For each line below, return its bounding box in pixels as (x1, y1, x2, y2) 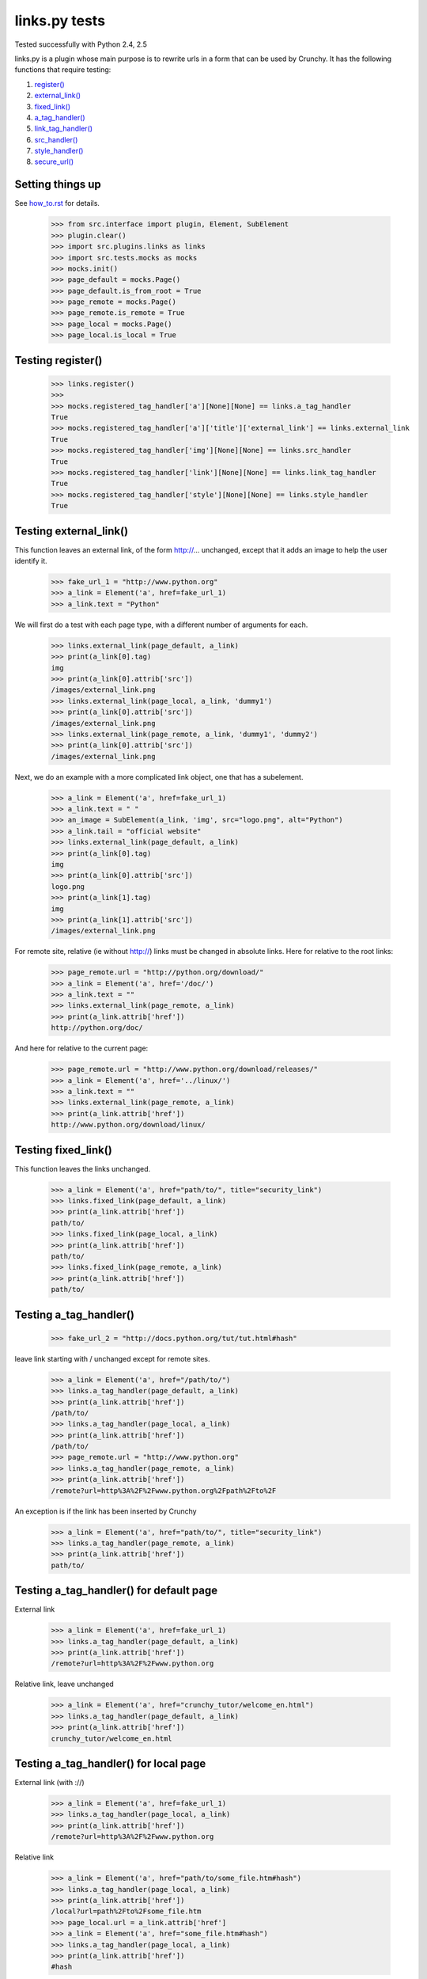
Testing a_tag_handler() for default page (14, 1584, 217, 1597)
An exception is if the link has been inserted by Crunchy (14, 1506, 197, 1516)
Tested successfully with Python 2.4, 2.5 (14, 40, 148, 49)
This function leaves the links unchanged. (14, 1164, 151, 1173)
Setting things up (14, 178, 102, 192)
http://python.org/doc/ (51, 1024, 144, 1032)
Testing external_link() (14, 524, 129, 537)
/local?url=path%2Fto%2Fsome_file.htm (51, 1907, 202, 1916)
